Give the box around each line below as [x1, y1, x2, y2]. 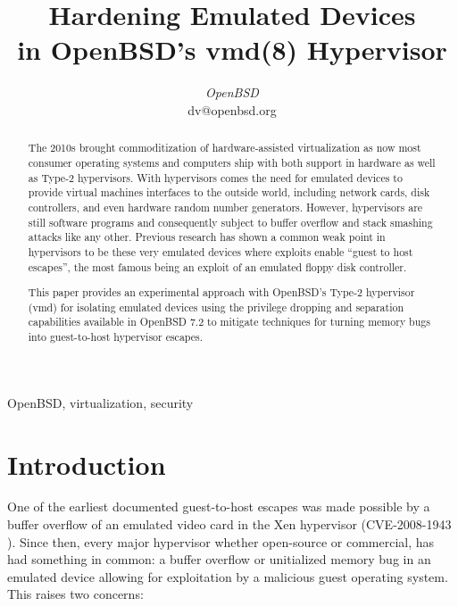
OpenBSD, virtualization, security [7, 393, 194, 411]
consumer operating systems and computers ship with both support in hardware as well [28, 154, 436, 170]
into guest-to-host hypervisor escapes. [28, 329, 204, 345]
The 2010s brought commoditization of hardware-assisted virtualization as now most [28, 140, 421, 155]
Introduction [7, 445, 166, 482]
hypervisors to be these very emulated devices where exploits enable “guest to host [28, 244, 413, 259]
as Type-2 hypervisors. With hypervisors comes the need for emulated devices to [28, 170, 403, 185]
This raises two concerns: [7, 585, 144, 603]
